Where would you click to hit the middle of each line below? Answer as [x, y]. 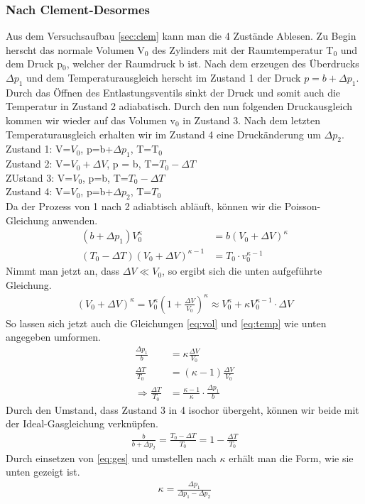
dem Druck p [34, 64]
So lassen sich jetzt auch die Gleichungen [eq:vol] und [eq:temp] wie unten [166, 323]
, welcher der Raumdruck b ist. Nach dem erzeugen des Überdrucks [213, 64]
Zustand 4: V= [38, 191]
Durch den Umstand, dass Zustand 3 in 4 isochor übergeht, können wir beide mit [182, 409]
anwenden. [75, 220]
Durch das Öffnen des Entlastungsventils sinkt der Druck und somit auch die [173, 92]
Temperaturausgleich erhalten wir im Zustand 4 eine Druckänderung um [163, 134]
